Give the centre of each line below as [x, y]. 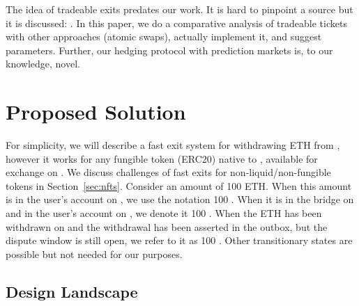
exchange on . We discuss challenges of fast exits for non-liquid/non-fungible [168, 172]
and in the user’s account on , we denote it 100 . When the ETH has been [164, 213]
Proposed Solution [96, 112]
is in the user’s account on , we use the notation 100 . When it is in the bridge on [180, 199]
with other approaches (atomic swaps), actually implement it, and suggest [164, 37]
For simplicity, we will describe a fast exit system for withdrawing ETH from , [173, 145]
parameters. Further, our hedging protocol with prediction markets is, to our [169, 50]
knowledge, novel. [43, 64]
